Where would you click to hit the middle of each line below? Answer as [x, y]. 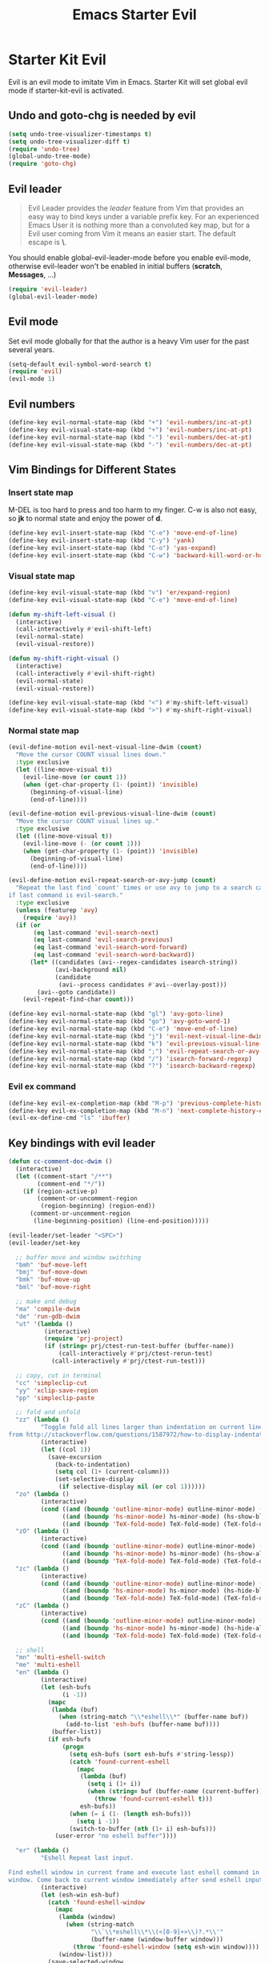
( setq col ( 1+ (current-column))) [112, 1472]
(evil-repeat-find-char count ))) [78, 1000]
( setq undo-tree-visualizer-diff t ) [69, 142]
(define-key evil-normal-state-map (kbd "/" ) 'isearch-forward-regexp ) [130, 1058]
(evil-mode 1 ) [32, 379]
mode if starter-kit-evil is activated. [66, 90]
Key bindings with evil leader [82, 1143]
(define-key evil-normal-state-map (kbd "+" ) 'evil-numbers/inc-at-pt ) [130, 422]
